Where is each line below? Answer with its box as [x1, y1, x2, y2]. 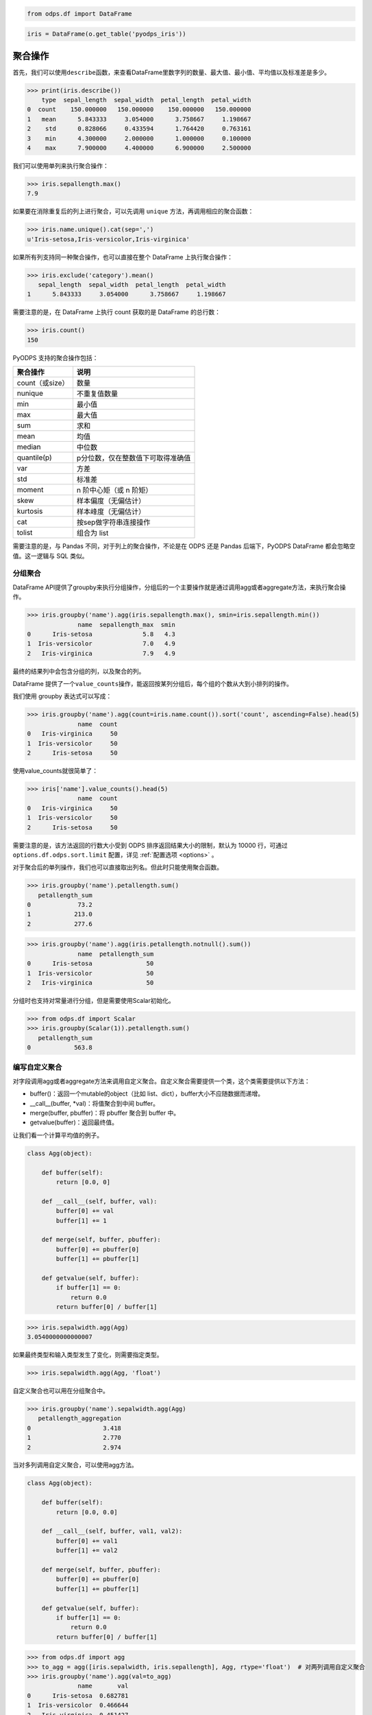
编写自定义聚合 [12, 1063, 62, 1072]
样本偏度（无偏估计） [76, 496, 146, 506]
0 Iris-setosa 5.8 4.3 [27, 630, 176, 638]
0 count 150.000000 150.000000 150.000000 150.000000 [27, 106, 251, 113]
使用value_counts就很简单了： [12, 766, 99, 774]
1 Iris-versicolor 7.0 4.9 [27, 640, 176, 648]
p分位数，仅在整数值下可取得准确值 [76, 453, 191, 463]
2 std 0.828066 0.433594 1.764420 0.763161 [27, 125, 251, 133]
